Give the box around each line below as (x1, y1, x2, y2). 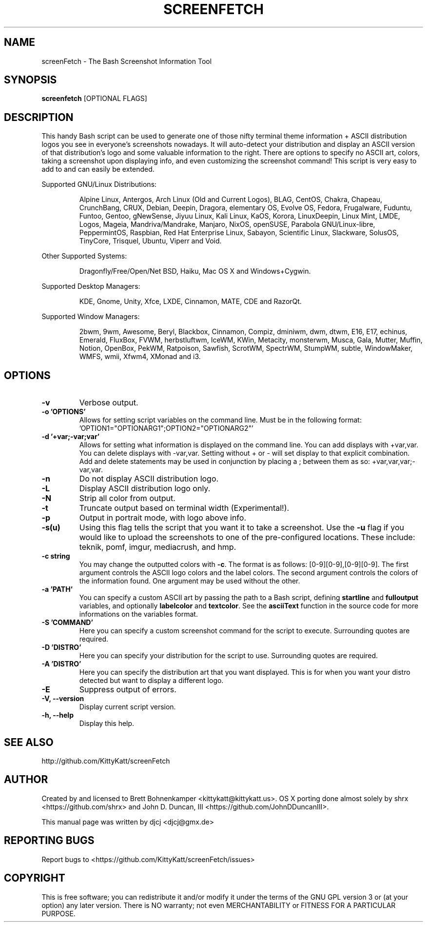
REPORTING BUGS (4, 834, 95, 847)
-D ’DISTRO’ (41, 643, 81, 652)
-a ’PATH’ (41, 585, 73, 594)
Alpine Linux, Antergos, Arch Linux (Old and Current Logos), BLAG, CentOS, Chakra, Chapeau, (79, 195, 383, 204)
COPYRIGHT (4, 872, 65, 885)
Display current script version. (79, 703, 176, 711)
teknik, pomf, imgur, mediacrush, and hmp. (79, 542, 236, 552)
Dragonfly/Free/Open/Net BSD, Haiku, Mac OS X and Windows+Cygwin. (79, 267, 311, 276)
